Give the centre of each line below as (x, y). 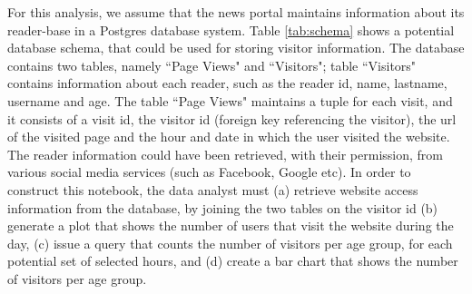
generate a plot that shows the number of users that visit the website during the (231, 225)
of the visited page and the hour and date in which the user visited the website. (229, 137)
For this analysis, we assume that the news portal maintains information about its (236, 12)
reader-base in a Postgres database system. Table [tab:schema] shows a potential (231, 29)
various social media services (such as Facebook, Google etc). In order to (209, 172)
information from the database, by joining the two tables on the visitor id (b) (223, 207)
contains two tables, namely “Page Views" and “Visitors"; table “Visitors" (212, 65)
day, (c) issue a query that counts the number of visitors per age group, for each (230, 243)
